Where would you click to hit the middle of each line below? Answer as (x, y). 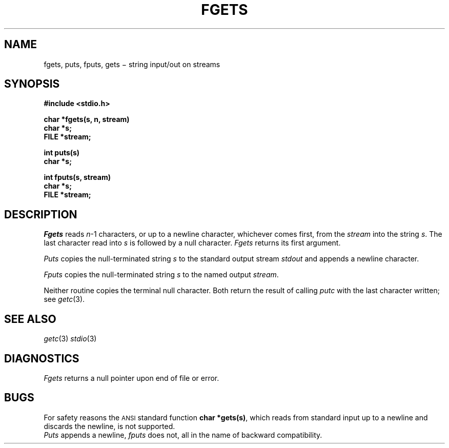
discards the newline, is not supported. (109, 426)
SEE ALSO (30, 319)
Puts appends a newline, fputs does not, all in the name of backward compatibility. (183, 435)
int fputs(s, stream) (77, 177)
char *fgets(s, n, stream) (87, 119)
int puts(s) (62, 153)
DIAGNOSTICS (42, 358)
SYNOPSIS (32, 84)
